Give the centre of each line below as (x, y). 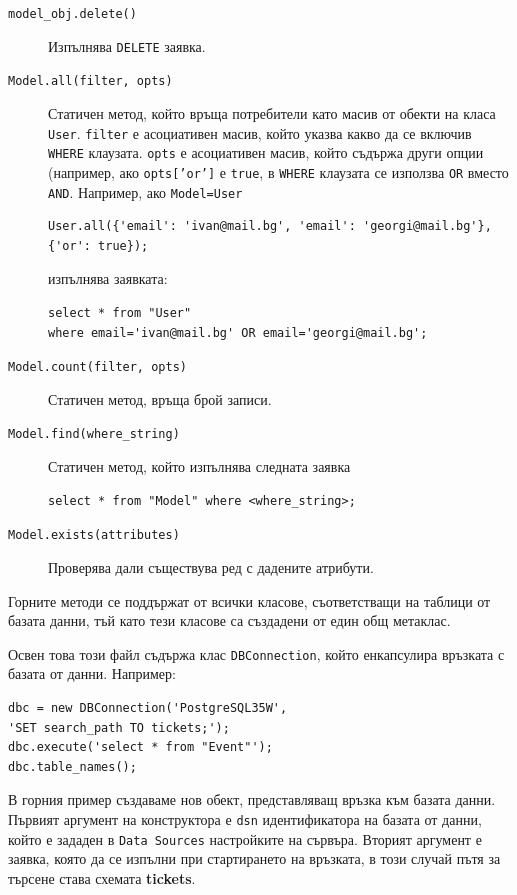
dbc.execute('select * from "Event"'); (140, 747)
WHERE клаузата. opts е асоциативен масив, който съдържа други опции (266, 152)
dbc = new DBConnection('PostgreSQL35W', (148, 707)
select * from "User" (120, 312)
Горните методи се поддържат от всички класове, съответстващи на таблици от (249, 600)
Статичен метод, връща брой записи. (160, 398)
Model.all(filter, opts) (90, 81)
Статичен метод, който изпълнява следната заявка (199, 466)
